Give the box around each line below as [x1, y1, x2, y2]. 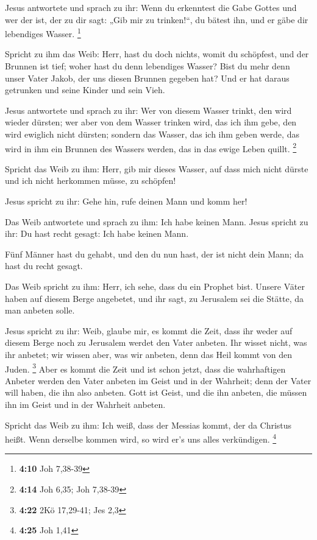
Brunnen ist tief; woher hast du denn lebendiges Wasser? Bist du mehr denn [5, 60, 290, 72]
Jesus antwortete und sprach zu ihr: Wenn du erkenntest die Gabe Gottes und [5, 1, 297, 13]
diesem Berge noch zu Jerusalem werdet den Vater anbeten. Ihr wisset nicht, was [5, 336, 307, 349]
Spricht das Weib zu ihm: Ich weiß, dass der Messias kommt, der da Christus [5, 418, 292, 431]
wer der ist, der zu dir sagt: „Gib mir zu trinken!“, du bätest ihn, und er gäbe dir [5, 13, 308, 26]
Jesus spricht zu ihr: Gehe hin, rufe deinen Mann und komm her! [5, 195, 248, 208]
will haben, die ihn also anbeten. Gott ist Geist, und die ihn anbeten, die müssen [5, 386, 307, 399]
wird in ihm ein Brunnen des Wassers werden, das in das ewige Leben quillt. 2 [5, 140, 297, 155]
